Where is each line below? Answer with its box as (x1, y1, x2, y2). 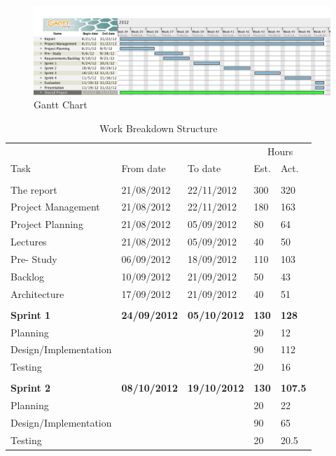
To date (188, 161, 221, 176)
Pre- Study (10, 251, 57, 266)
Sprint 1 (10, 307, 51, 322)
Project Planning (10, 217, 83, 231)
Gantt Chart (34, 97, 87, 112)
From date (121, 161, 166, 176)
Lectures (10, 234, 47, 249)
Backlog (10, 269, 45, 283)
